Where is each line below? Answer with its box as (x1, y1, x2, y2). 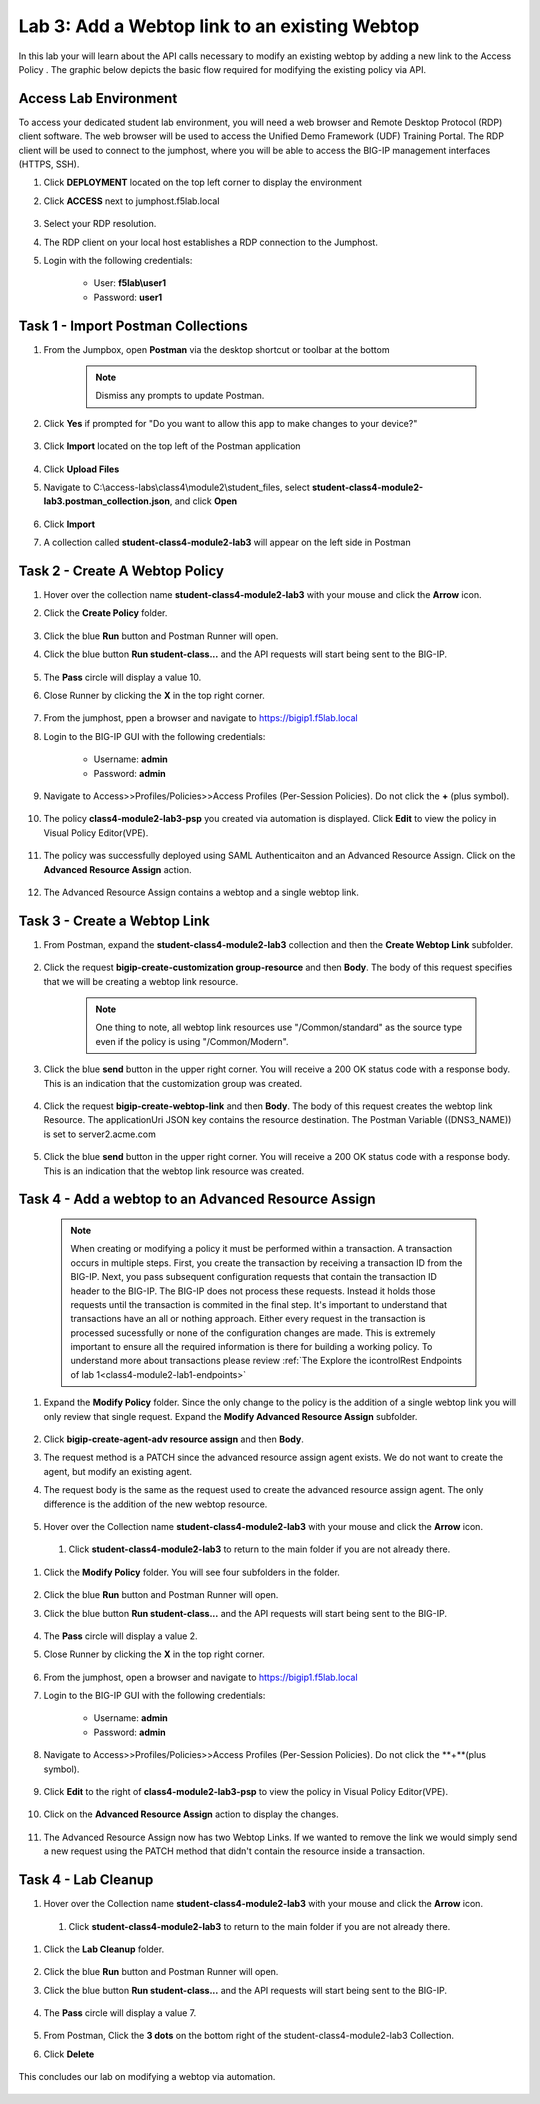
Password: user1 (93, 291, 163, 303)
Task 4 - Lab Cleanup (18, 1871, 154, 1889)
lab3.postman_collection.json (43, 495, 170, 507)
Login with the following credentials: (43, 254, 193, 266)
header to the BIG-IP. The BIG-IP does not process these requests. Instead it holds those (70, 1285, 436, 1297)
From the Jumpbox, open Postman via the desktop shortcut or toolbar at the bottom (43, 343, 390, 355)
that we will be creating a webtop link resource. (43, 975, 239, 987)
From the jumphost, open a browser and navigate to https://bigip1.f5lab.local (43, 1671, 359, 1683)
